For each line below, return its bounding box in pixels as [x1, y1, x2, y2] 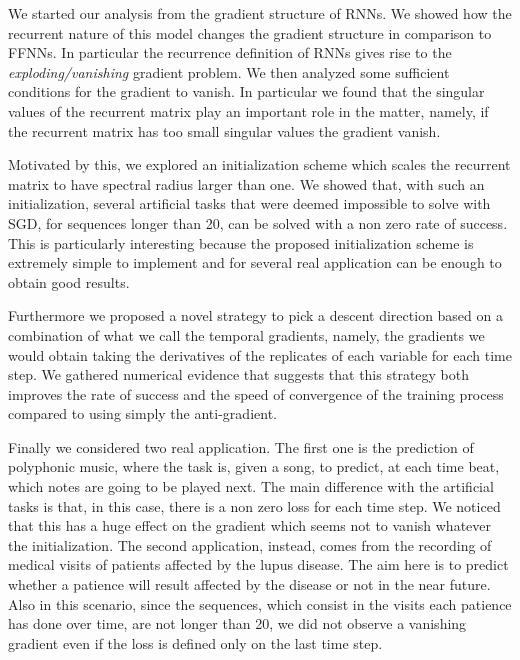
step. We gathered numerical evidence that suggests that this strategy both [8, 364, 470, 385]
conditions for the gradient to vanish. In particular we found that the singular [8, 81, 485, 102]
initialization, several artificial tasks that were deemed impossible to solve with [8, 193, 491, 214]
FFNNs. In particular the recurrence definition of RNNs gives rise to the [8, 42, 452, 63]
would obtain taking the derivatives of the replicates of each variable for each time [8, 344, 512, 365]
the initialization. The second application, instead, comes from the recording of [8, 534, 492, 555]
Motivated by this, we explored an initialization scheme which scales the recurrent [8, 154, 511, 175]
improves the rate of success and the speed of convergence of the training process [8, 383, 504, 404]
